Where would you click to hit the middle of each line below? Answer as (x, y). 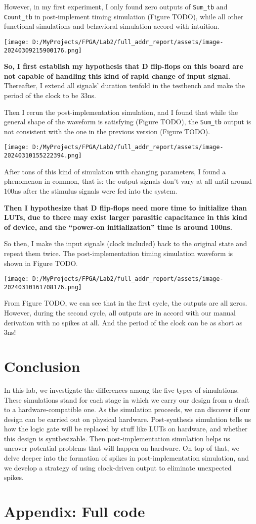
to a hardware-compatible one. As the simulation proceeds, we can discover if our (127, 409)
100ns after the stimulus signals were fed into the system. (91, 190)
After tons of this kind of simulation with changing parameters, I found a (115, 171)
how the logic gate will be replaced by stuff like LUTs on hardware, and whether (126, 429)
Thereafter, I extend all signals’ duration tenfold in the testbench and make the (125, 85)
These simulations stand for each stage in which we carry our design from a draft (127, 399)
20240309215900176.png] (43, 50)
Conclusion (42, 366)
